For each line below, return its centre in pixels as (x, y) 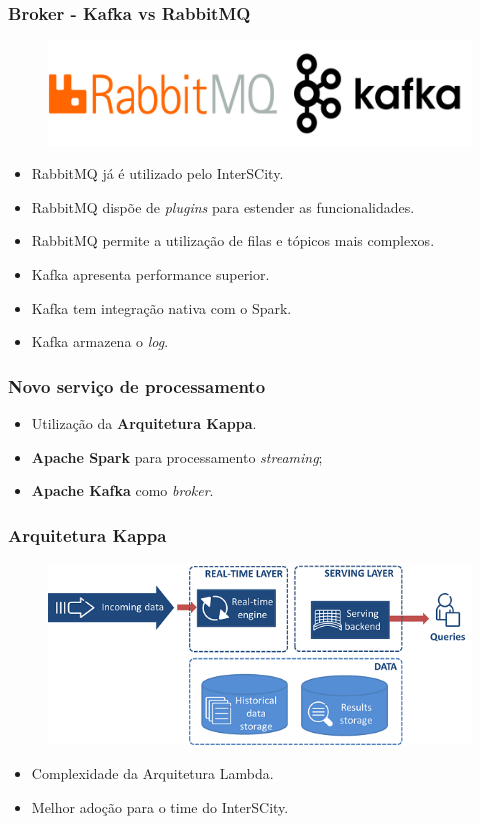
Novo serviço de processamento (137, 385)
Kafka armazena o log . (100, 341)
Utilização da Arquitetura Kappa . (144, 422)
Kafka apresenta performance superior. (150, 273)
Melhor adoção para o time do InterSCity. (160, 806)
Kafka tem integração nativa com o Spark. (161, 307)
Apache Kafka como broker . (122, 490)
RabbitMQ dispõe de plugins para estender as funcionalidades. (223, 206)
